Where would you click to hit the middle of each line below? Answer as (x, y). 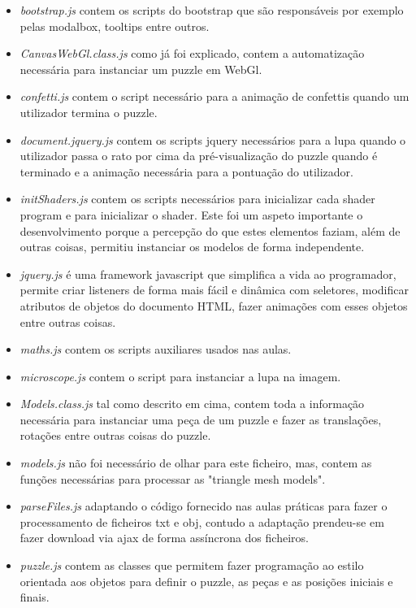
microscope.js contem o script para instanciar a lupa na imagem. (180, 376)
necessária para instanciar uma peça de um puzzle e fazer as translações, (201, 419)
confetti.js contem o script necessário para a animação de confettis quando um (214, 96)
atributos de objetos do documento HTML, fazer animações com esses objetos (214, 305)
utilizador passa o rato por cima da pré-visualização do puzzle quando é (199, 156)
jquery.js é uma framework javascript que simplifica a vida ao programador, (208, 274)
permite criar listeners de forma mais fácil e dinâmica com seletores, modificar (214, 290)
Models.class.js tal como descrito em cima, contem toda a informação (192, 404)
